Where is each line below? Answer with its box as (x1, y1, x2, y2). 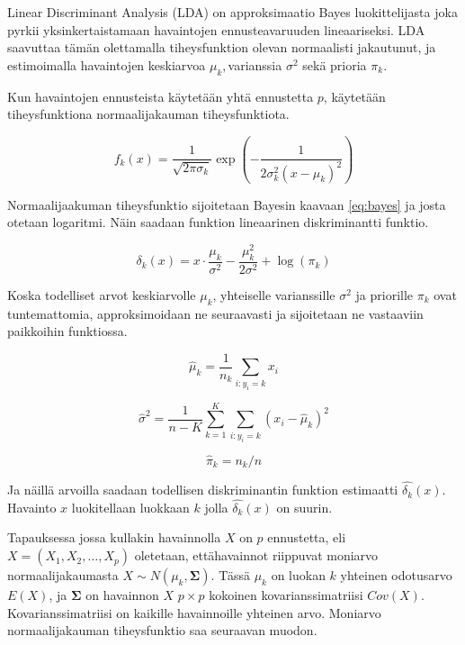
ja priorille (355, 285, 414, 304)
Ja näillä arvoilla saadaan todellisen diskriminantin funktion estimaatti (7, 480, 398, 499)
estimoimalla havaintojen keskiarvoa (7, 55, 206, 74)
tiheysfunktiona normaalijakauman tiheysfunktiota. (7, 104, 290, 123)
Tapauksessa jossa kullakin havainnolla (7, 528, 221, 547)
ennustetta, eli (267, 528, 346, 547)
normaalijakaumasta (7, 566, 119, 585)
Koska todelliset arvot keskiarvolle (7, 285, 196, 304)
